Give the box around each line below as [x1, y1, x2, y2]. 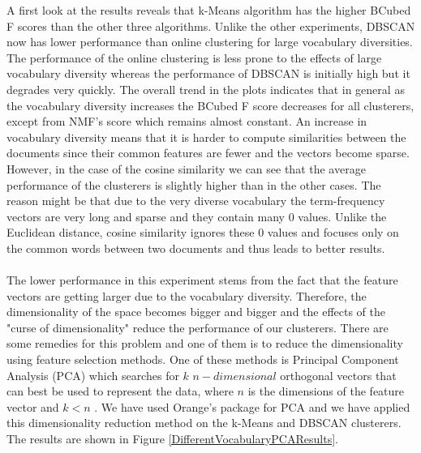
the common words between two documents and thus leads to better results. [6, 239, 385, 256]
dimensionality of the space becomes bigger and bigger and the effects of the [6, 303, 386, 320]
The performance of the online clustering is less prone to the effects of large [6, 49, 382, 66]
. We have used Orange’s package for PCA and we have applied [94, 398, 410, 415]
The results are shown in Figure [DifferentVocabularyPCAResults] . [6, 430, 338, 447]
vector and [6, 398, 59, 415]
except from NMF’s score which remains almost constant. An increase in [6, 113, 367, 130]
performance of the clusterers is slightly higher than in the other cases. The [6, 176, 381, 193]
